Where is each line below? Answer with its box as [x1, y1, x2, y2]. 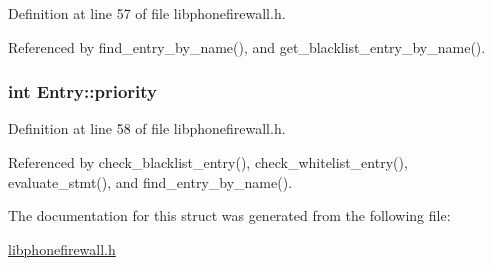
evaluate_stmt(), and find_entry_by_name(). [8, 171, 293, 192]
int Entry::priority [8, 79, 157, 104]
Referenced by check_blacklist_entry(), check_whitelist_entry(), [8, 152, 408, 172]
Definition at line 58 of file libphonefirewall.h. [8, 118, 286, 139]
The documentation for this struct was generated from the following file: [8, 205, 451, 226]
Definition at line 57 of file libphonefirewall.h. [8, 3, 286, 23]
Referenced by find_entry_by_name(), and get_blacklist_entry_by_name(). [8, 36, 486, 57]
